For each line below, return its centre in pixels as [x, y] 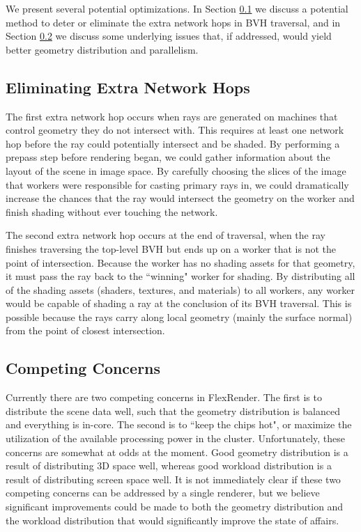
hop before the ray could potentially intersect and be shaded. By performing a [173, 143]
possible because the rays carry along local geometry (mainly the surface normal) [179, 316]
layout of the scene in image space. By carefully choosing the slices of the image [176, 170]
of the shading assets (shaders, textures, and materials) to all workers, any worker [180, 289]
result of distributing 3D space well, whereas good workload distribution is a [169, 465]
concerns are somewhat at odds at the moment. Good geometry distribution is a [177, 452]
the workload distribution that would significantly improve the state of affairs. [172, 520]
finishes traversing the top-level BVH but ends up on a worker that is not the [171, 248]
